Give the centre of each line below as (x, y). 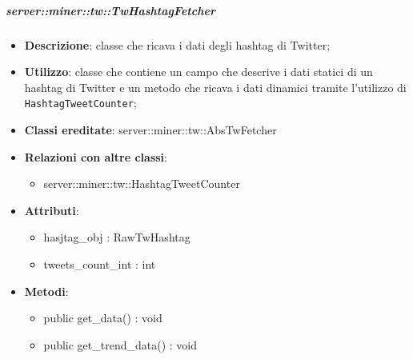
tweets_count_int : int (100, 263)
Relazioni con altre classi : (96, 156)
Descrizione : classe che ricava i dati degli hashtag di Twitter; (177, 44)
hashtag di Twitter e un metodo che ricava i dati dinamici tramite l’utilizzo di (215, 87)
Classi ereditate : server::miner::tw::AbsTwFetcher (150, 130)
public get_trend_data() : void (120, 344)
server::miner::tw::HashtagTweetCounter (142, 183)
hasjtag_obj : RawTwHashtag (117, 237)
